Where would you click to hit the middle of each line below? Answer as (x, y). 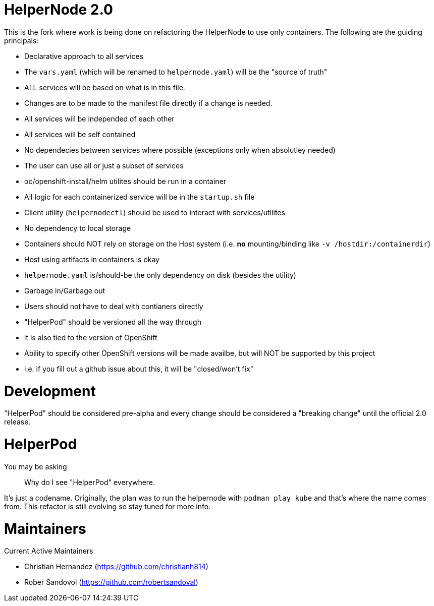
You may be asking (36, 466)
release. (17, 422)
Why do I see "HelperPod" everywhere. (90, 482)
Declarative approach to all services (84, 56)
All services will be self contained (80, 134)
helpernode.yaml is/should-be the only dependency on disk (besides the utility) (160, 275)
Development (50, 391)
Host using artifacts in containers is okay (92, 259)
